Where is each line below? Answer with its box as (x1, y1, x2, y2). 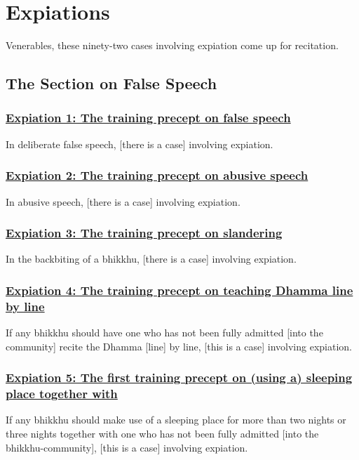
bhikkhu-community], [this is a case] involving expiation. (6, 440, 248, 454)
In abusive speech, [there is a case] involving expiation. (6, 194, 241, 209)
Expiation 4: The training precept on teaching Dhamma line (6, 281, 353, 298)
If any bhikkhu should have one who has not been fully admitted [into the (6, 325, 323, 340)
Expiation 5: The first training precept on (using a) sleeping (6, 369, 353, 386)
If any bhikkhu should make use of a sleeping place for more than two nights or (6, 412, 346, 427)
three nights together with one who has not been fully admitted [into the (6, 426, 319, 440)
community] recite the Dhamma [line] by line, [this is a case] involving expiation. (6, 339, 352, 353)
